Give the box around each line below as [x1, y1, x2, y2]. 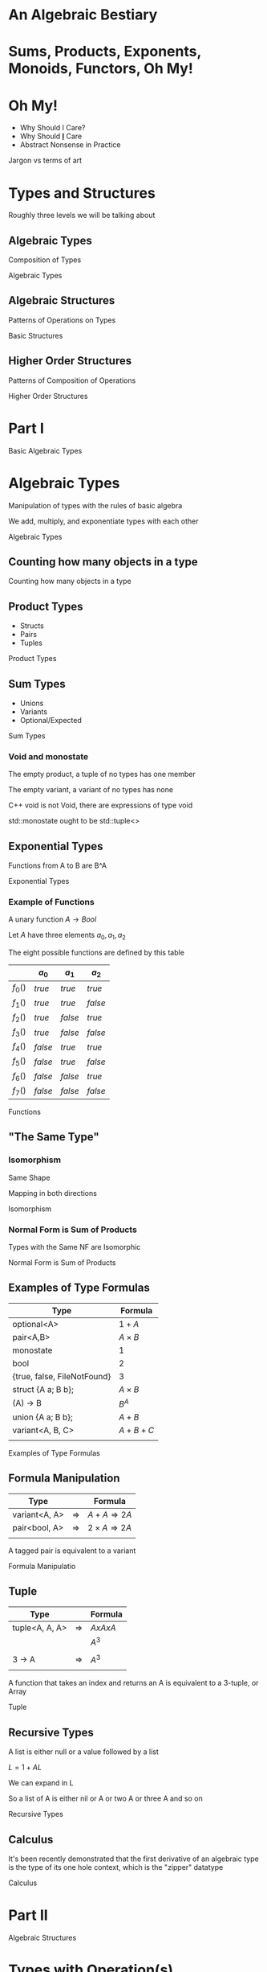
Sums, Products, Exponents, [8, 43, 202, 61]
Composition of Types [8, 255, 82, 265]
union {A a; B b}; [12, 1411, 74, 1423]
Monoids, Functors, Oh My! [8, 60, 194, 78]
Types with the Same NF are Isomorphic [8, 1242, 141, 1251]
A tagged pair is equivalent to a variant [8, 1546, 136, 1555]
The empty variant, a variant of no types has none [8, 785, 174, 795]
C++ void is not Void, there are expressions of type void [8, 800, 193, 810]
